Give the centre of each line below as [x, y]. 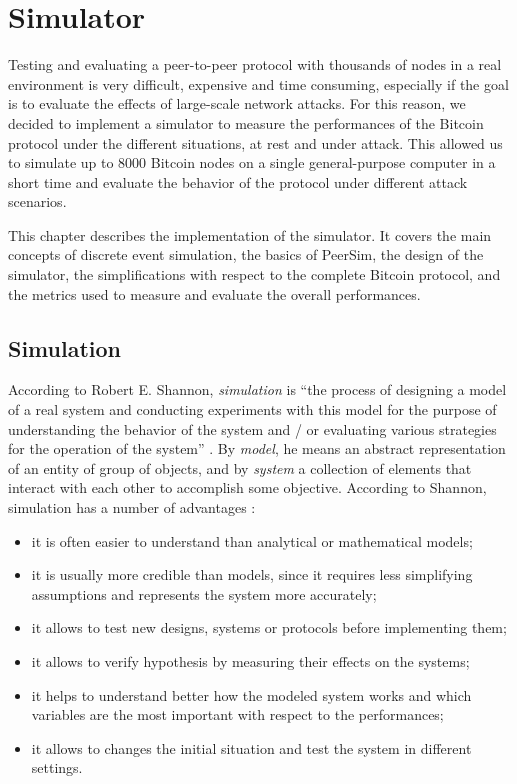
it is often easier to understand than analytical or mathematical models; [252, 540]
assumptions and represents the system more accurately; [204, 593]
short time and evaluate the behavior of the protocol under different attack [238, 181]
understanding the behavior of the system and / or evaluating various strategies [252, 428]
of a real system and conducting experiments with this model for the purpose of [252, 409]
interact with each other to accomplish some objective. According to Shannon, [247, 487]
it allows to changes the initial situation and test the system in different [251, 747]
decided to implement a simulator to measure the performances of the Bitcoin [246, 122]
